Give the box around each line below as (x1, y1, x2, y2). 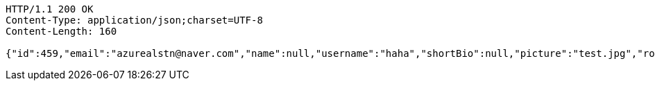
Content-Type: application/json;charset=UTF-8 (6, 15, 263, 26)
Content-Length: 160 (6, 26, 117, 37)
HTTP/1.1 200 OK (6, 3, 94, 15)
